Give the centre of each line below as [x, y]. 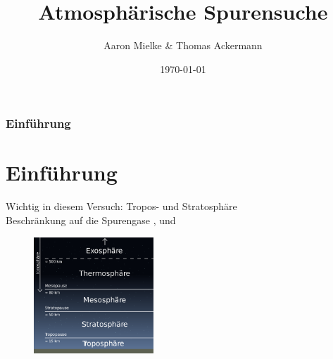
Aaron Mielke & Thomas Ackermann [183, 45]
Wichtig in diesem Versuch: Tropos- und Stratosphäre [121, 206]
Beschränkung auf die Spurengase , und [91, 220]
